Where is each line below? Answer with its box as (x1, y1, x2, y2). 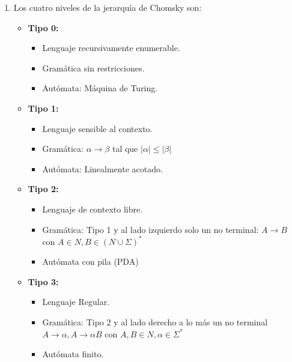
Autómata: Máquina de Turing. (42, 82, 158, 94)
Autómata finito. (42, 348, 104, 360)
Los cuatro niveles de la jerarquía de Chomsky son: (13, 1, 202, 13)
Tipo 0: (28, 21, 59, 34)
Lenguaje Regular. (42, 295, 110, 308)
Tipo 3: (28, 275, 59, 288)
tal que (112, 142, 138, 155)
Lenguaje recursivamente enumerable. (42, 41, 180, 54)
